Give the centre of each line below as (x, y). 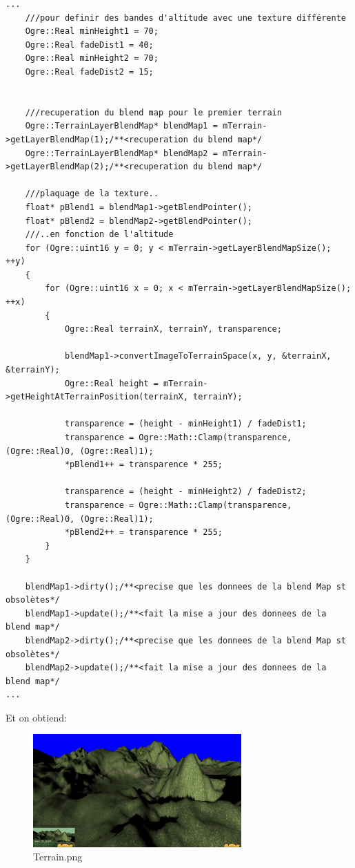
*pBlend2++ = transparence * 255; (143, 532)
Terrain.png (58, 857)
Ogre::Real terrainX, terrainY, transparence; (173, 329)
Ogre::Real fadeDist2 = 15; (89, 72)
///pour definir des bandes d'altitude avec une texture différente (185, 18)
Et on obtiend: (36, 717)
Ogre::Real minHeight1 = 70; (92, 31)
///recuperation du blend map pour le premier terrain (153, 112)
